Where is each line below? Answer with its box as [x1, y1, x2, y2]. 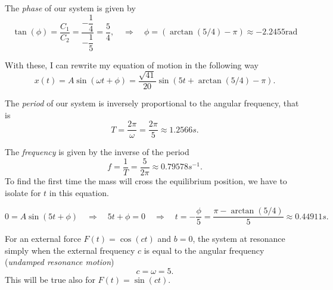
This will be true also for [5, 273, 95, 285]
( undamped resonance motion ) [5, 256, 114, 268]
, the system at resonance [192, 232, 285, 245]
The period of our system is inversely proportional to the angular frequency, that [5, 97, 299, 109]
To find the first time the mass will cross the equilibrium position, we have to [5, 174, 287, 187]
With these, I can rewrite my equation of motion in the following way [5, 58, 259, 71]
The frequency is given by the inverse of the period [5, 146, 189, 158]
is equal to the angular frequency [144, 244, 264, 256]
